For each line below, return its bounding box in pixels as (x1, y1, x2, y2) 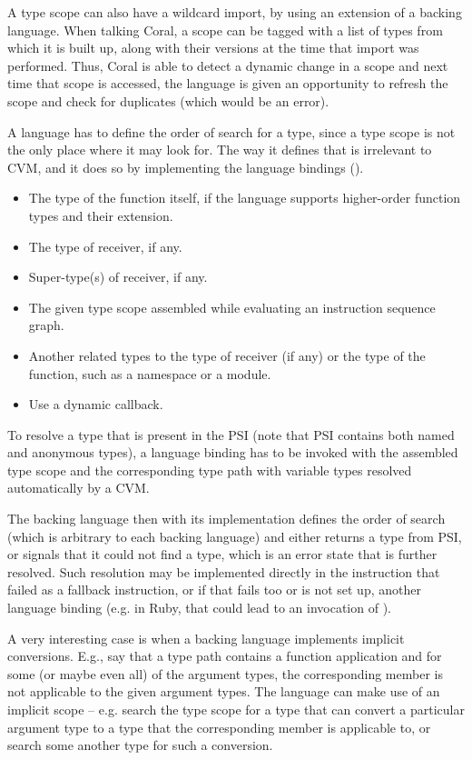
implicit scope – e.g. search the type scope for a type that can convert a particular (7, 700, 465, 718)
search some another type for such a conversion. (7, 735, 273, 755)
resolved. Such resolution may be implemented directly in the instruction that (7, 562, 440, 581)
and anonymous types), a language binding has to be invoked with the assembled (7, 443, 458, 462)
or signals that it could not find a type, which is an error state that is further (7, 545, 438, 564)
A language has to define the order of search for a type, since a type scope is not (7, 122, 456, 141)
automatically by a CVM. (7, 478, 150, 497)
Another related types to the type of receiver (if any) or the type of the (28, 345, 426, 365)
